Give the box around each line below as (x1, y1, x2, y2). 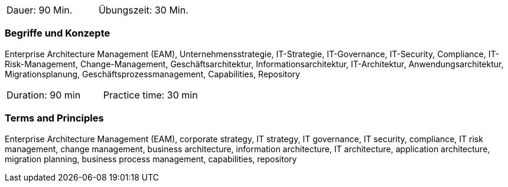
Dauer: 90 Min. (6, 4, 73, 16)
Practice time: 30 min (103, 88, 198, 101)
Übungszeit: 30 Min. (98, 4, 188, 16)
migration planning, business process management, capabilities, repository (5, 153, 297, 164)
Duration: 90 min (6, 88, 81, 101)
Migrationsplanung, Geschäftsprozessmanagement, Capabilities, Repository (5, 68, 300, 79)
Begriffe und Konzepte (5, 27, 110, 40)
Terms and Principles (5, 112, 104, 124)
